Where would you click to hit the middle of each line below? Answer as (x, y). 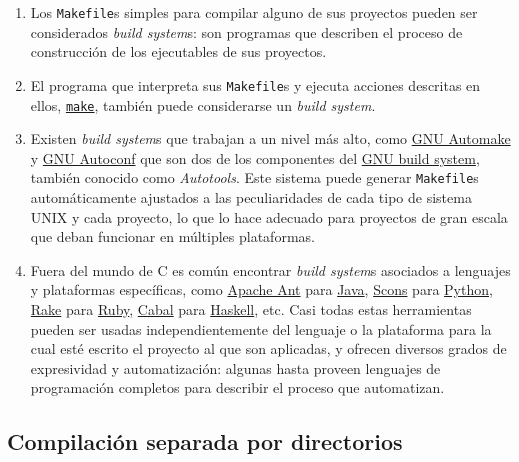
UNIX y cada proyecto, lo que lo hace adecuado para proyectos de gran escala (269, 216)
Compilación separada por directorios (205, 441)
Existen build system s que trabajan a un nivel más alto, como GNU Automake (270, 138)
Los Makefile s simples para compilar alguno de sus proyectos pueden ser (254, 12)
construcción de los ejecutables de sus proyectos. (178, 51)
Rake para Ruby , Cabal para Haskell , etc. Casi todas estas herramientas (251, 308)
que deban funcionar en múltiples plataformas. (172, 236)
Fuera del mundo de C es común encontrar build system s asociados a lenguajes (270, 269)
